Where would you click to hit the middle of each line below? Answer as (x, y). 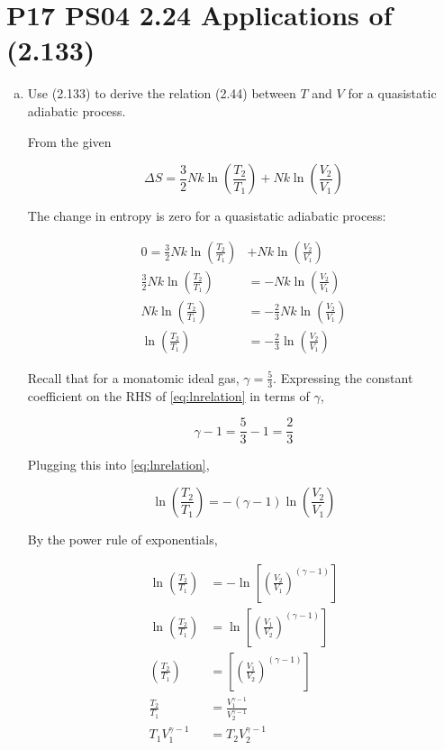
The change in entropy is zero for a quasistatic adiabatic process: (207, 216)
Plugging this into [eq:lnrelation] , (118, 465)
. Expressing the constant (343, 377)
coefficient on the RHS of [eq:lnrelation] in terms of (168, 395)
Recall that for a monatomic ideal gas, (133, 377)
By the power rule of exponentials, (122, 539)
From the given (69, 141)
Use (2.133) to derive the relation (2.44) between (162, 93)
